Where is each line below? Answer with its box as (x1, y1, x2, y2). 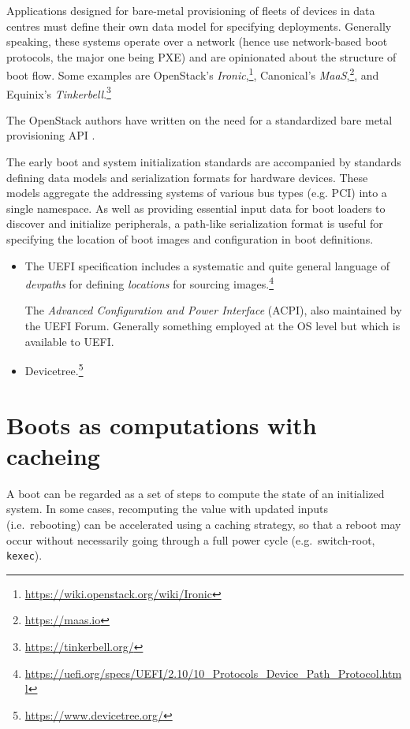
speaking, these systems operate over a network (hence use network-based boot (6, 33, 388, 50)
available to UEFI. (24, 333, 114, 349)
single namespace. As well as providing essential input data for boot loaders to (6, 199, 386, 216)
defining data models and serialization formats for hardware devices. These (6, 169, 368, 185)
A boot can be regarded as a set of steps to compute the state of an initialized (6, 485, 385, 501)
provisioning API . (6, 127, 95, 143)
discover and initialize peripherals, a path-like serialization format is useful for (6, 215, 383, 232)
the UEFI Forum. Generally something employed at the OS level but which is (24, 318, 401, 334)
